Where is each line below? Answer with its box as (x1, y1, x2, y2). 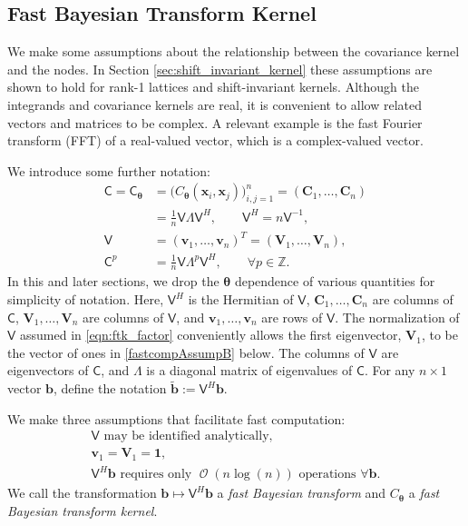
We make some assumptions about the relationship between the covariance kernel (7, 42, 460, 61)
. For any (364, 361, 415, 380)
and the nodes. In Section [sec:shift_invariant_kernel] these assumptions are (7, 59, 433, 78)
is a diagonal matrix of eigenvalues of (146, 361, 353, 380)
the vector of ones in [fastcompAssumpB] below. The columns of (7, 342, 365, 362)
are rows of (261, 307, 323, 326)
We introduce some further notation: (7, 161, 210, 180)
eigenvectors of (7, 361, 89, 380)
